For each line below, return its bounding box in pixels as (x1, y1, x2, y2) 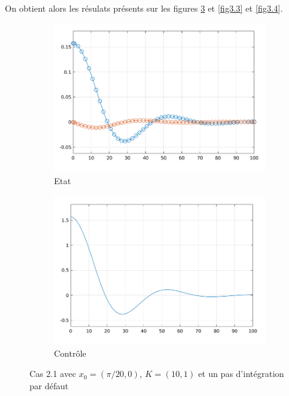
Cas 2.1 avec (29, 367, 76, 380)
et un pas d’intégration (198, 367, 284, 380)
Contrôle (54, 346, 87, 359)
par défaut (29, 379, 69, 392)
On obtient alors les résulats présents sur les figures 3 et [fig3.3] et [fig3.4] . (5, 2, 283, 14)
